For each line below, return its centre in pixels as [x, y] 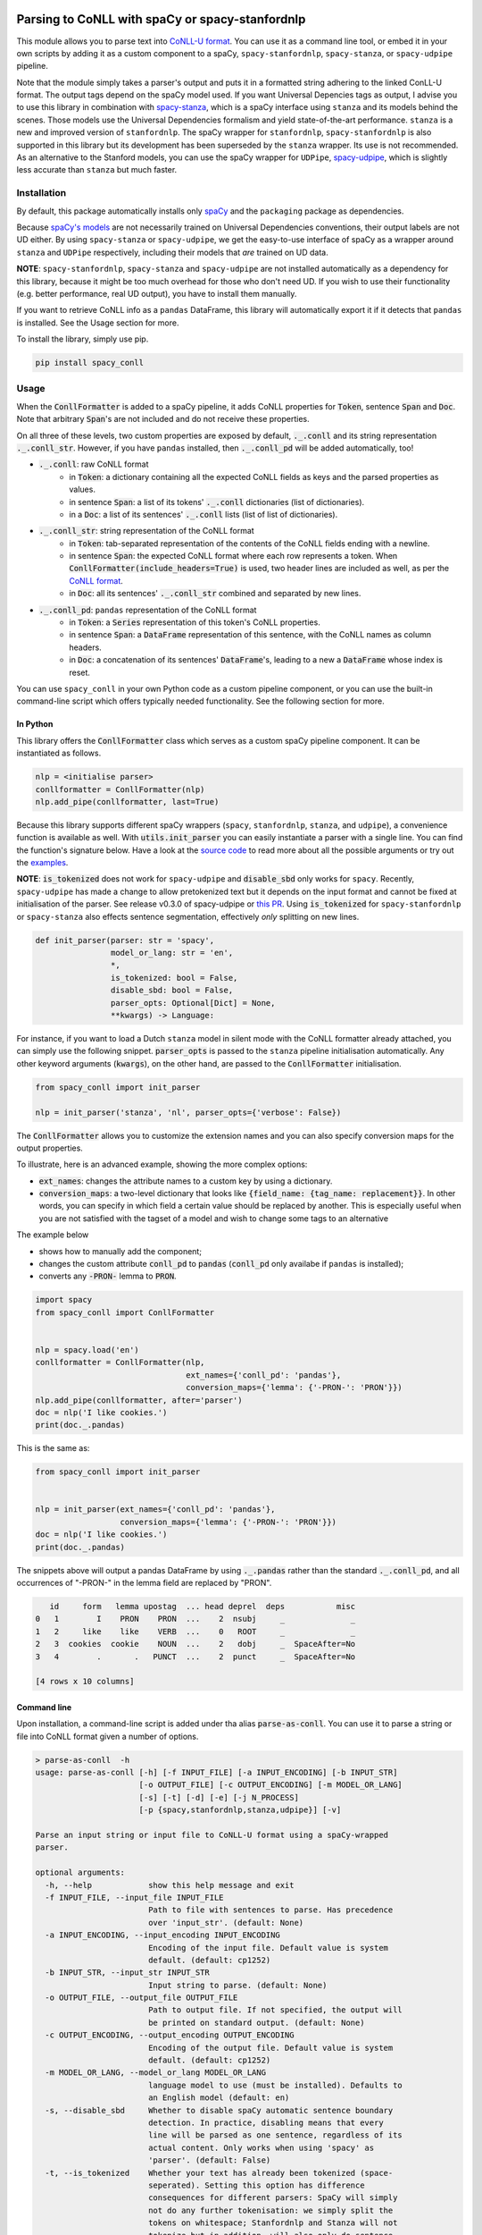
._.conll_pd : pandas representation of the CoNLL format [148, 610]
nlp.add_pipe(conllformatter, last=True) [127, 801]
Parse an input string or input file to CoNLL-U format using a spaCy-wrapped [212, 1835]
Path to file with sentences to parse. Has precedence [270, 1910]
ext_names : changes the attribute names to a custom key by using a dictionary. [186, 1181]
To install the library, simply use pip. [83, 339]
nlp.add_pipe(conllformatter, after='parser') [139, 1400]
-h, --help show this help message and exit [170, 1885]
